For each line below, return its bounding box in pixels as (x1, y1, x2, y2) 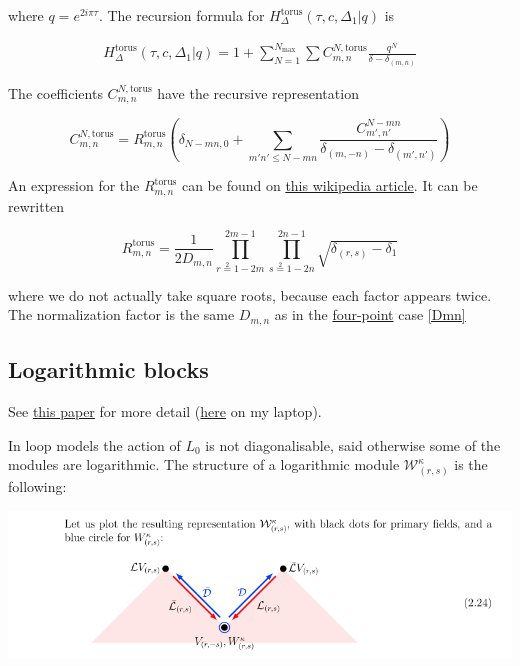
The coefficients (8, 82, 103, 103)
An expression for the (8, 175, 140, 196)
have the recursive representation (157, 82, 359, 103)
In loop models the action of (8, 434, 181, 455)
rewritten (8, 195, 65, 216)
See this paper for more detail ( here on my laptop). (8, 401, 322, 422)
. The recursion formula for (98, 5, 265, 25)
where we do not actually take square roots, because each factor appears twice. (8, 284, 492, 305)
